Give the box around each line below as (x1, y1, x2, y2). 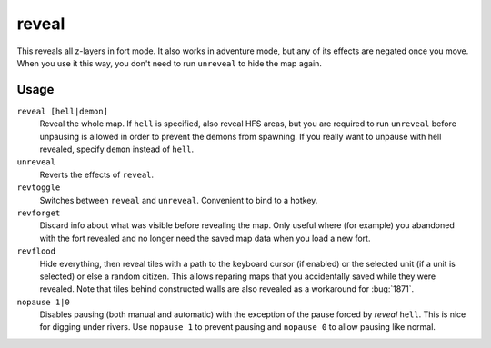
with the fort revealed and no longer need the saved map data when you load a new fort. (39, 233, 371, 244)
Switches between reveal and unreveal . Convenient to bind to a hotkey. (39, 194, 318, 205)
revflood (16, 246, 56, 256)
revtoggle (16, 183, 61, 193)
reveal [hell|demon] (16, 105, 109, 116)
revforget (16, 207, 61, 218)
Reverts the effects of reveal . (39, 169, 155, 180)
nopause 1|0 (16, 296, 70, 307)
